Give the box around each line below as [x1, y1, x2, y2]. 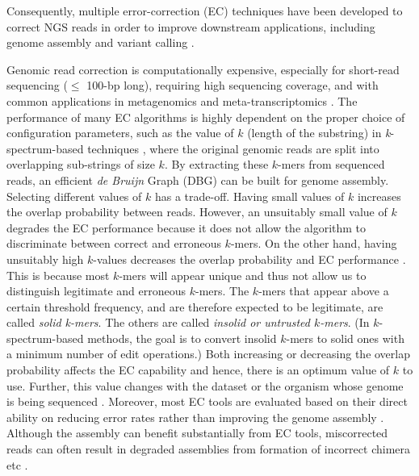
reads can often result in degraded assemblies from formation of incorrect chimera [6, 441, 411, 457]
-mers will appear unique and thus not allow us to [119, 266, 367, 283]
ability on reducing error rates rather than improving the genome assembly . [6, 408, 384, 425]
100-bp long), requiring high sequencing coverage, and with [86, 77, 379, 94]
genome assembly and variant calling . [6, 34, 195, 51]
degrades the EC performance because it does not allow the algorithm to [6, 219, 367, 236]
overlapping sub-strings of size [6, 156, 155, 173]
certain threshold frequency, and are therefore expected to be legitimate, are [6, 298, 383, 315]
